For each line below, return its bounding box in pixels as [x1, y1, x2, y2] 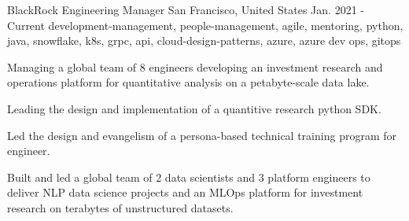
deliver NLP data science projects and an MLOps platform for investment [7, 184, 363, 201]
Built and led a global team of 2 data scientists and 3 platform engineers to [7, 168, 370, 185]
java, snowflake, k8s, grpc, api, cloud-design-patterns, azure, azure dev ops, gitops [7, 32, 401, 49]
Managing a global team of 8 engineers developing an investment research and [7, 58, 383, 75]
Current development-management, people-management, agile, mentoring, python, [7, 17, 403, 33]
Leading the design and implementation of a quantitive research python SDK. [7, 100, 381, 116]
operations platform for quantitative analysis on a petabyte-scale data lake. [7, 74, 370, 90]
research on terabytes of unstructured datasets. [7, 199, 234, 215]
